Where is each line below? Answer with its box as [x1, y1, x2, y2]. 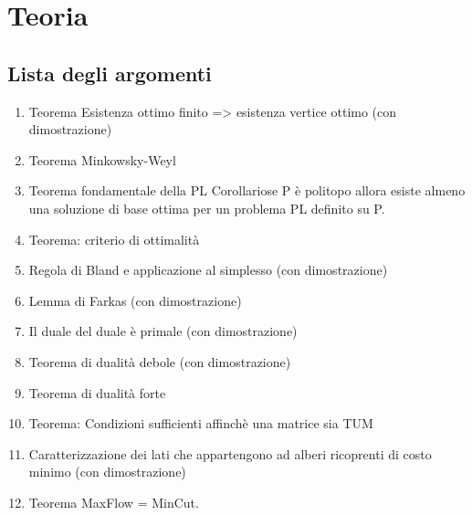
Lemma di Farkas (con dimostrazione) [28, 290, 242, 310]
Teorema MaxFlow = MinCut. [28, 492, 199, 511]
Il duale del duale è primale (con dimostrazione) [28, 321, 298, 341]
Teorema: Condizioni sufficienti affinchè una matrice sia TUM [28, 414, 373, 433]
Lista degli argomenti [7, 58, 212, 87]
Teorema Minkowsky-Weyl [28, 150, 176, 169]
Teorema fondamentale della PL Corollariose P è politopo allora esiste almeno [28, 181, 466, 200]
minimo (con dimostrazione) [28, 462, 186, 481]
